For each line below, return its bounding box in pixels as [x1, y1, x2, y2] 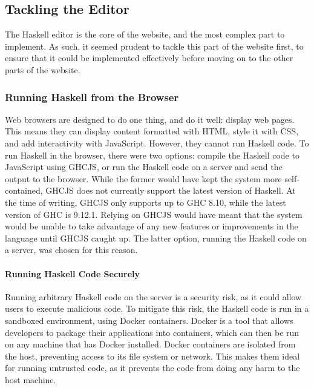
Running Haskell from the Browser [5, 89, 179, 104]
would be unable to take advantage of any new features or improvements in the [5, 220, 298, 232]
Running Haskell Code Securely [5, 267, 140, 280]
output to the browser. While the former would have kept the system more [5, 172, 282, 185]
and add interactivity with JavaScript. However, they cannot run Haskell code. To [5, 136, 309, 149]
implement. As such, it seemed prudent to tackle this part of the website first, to [5, 39, 304, 52]
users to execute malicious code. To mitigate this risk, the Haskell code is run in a [5, 302, 309, 315]
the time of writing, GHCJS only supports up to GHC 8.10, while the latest [5, 196, 286, 208]
